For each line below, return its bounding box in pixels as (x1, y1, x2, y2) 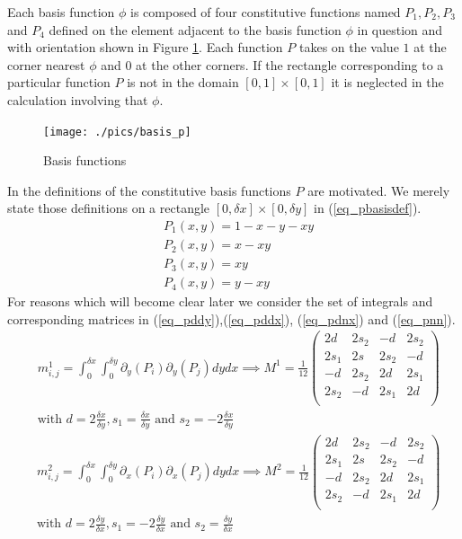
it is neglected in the (331, 73, 444, 92)
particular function (7, 73, 111, 92)
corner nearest (7, 55, 85, 74)
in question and (357, 20, 443, 39)
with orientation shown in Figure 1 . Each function (7, 38, 283, 57)
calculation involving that (7, 90, 148, 109)
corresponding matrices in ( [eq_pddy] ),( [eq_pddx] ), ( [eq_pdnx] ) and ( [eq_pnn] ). (7, 309, 456, 328)
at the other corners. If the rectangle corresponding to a (136, 55, 444, 74)
